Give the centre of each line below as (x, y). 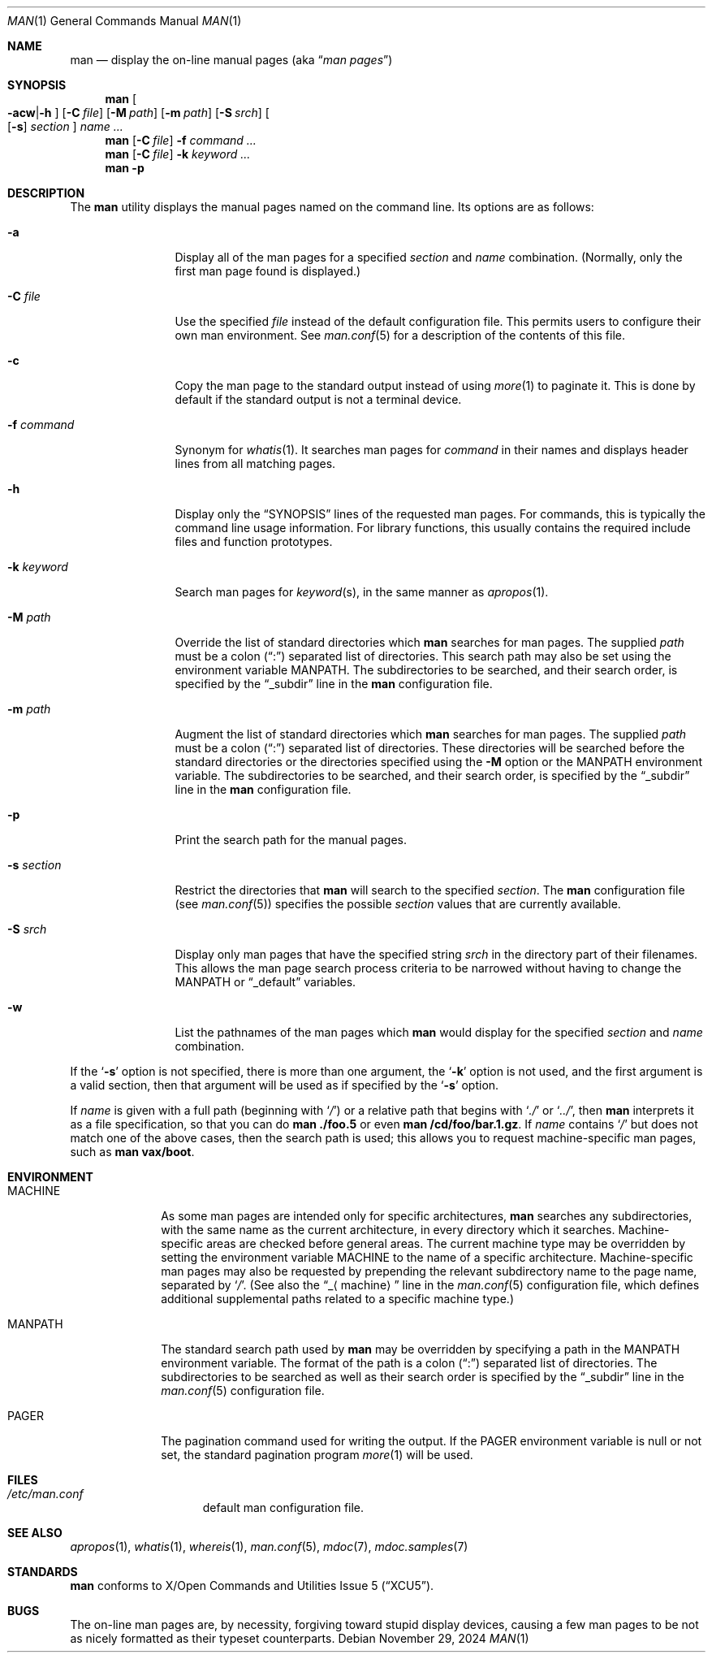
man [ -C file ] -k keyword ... (178, 154)
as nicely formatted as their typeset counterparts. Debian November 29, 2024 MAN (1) (300, 1638)
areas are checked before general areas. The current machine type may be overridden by (446, 1243)
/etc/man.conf (45, 1494)
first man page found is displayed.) (268, 271)
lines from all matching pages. (255, 463)
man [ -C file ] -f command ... (181, 140)
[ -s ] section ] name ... (65, 126)
